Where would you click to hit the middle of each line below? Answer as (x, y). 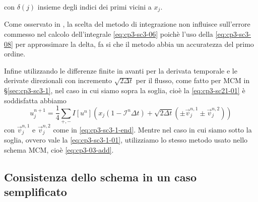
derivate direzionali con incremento (58, 80)
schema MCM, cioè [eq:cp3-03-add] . (59, 149)
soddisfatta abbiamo (35, 100)
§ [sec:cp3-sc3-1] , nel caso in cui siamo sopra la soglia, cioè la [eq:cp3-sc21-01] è (125, 90)
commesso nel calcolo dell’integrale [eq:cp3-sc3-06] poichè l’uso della (109, 34)
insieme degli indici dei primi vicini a (94, 7)
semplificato (36, 192)
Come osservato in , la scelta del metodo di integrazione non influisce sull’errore (127, 24)
